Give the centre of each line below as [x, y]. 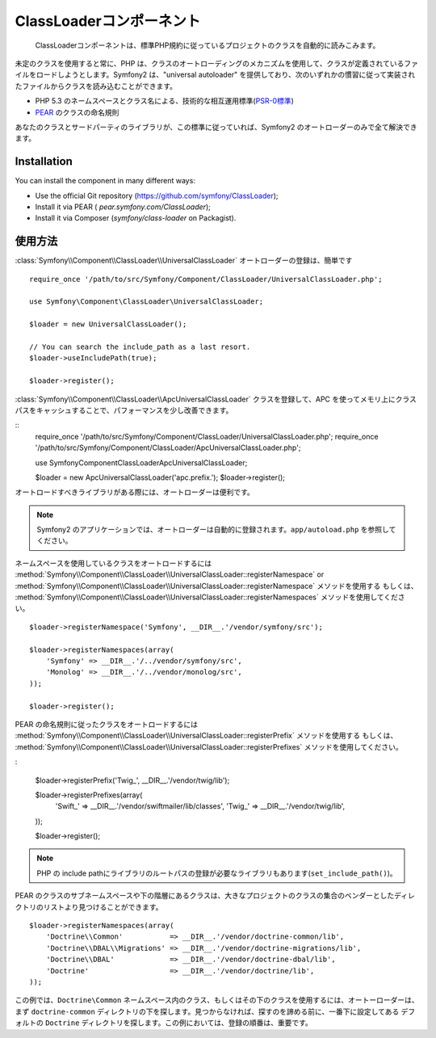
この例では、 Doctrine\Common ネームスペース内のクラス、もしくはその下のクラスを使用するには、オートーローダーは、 [217, 1000]
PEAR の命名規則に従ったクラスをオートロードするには [106, 724]
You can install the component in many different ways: [105, 181]
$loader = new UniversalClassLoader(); [108, 324]
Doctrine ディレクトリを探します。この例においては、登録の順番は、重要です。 [178, 1023]
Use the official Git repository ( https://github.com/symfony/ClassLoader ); [157, 195]
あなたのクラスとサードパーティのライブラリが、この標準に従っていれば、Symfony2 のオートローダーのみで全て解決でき [216, 127]
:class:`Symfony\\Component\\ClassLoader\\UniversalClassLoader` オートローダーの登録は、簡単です [184, 261]
